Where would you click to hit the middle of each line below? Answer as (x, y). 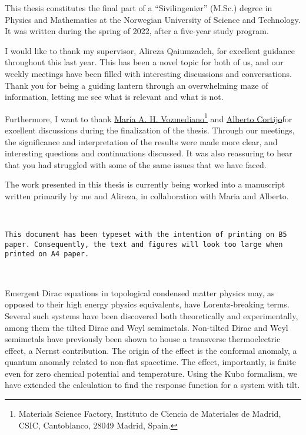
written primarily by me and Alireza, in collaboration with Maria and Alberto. (147, 195)
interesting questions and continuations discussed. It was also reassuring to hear (149, 153)
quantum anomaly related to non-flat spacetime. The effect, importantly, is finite (150, 362)
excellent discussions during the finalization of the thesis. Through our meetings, (150, 130)
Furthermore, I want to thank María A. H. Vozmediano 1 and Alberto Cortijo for (149, 118)
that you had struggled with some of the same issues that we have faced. (136, 164)
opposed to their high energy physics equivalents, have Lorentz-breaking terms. (147, 304)
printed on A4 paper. (47, 254)
